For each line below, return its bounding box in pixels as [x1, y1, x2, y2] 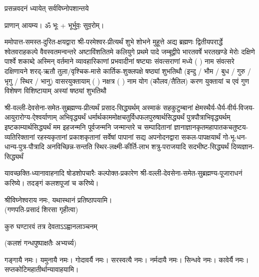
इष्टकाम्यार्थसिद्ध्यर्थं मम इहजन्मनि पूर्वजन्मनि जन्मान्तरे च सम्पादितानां [4, 121, 172, 132]
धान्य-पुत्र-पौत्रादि [4, 141, 44, 152]
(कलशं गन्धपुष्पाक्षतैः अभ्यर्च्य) [4, 238, 77, 248]
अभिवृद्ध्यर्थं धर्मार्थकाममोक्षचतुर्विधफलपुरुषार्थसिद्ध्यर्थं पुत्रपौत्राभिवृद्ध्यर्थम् [59, 112, 231, 122]
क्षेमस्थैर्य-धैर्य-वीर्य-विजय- [195, 102, 255, 112]
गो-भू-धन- [223, 131, 248, 142]
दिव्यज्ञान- [231, 141, 255, 152]
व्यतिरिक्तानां [4, 131, 35, 142]
